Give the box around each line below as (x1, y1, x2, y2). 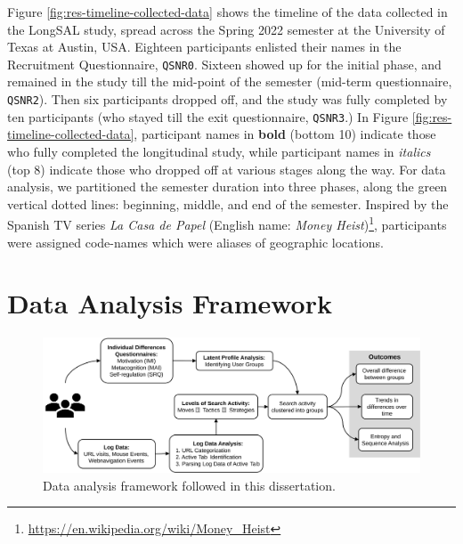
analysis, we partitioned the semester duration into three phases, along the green (7, 177, 448, 196)
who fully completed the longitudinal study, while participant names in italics (7, 142, 431, 160)
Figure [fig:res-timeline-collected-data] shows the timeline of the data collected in (7, 3, 448, 20)
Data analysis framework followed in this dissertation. (43, 475, 336, 494)
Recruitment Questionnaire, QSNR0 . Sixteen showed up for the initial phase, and (7, 54, 442, 73)
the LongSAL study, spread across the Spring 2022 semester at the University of (7, 20, 445, 38)
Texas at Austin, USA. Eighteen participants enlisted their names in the (7, 37, 402, 56)
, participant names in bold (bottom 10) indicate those (134, 125, 436, 143)
